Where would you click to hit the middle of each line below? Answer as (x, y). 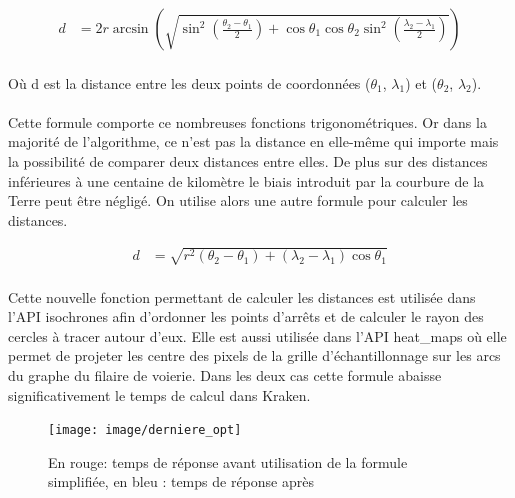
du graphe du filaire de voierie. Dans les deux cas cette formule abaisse (225, 374)
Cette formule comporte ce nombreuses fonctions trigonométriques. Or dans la (247, 121)
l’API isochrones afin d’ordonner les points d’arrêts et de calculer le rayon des (246, 316)
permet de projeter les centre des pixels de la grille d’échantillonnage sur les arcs (254, 355)
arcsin (130, 29)
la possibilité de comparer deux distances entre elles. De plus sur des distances (248, 161)
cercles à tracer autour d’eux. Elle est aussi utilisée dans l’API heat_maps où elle (257, 335)
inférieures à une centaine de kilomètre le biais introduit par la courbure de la (246, 180)
